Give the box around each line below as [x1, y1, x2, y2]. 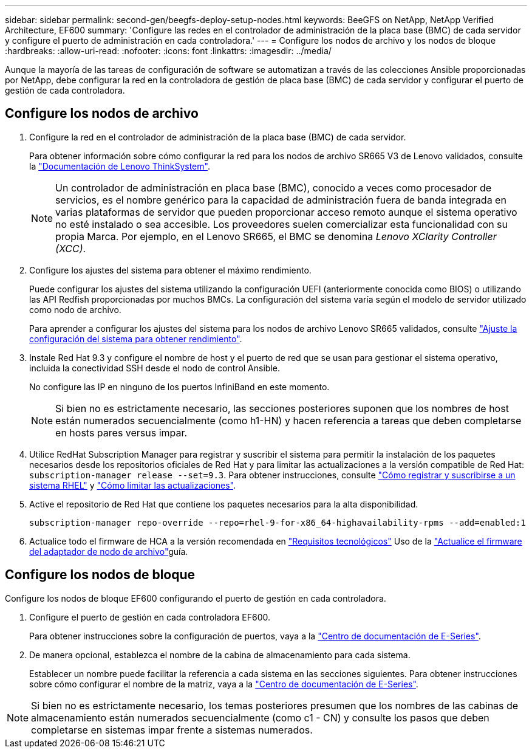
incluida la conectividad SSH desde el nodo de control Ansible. [29, 362, 280, 373]
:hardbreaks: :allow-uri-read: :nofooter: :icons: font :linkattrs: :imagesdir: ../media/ [5, 46, 332, 56]
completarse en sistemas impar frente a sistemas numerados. [31, 723, 313, 736]
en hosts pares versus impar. [55, 426, 188, 439]
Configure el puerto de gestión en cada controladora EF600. [29, 611, 271, 622]
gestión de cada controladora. [5, 85, 125, 95]
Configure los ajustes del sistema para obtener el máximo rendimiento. [29, 264, 312, 275]
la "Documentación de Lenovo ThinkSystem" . [29, 160, 210, 171]
